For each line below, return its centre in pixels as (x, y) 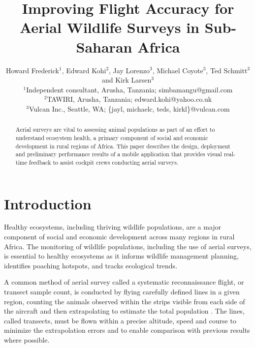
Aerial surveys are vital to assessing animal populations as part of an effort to (115, 130)
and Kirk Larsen (127, 80)
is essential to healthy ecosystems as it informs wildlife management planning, (122, 256)
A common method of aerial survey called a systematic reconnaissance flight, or (124, 282)
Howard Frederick (32, 70)
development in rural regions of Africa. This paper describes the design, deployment (123, 146)
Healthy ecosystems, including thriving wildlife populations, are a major (113, 227)
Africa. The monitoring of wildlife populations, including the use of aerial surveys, (128, 246)
